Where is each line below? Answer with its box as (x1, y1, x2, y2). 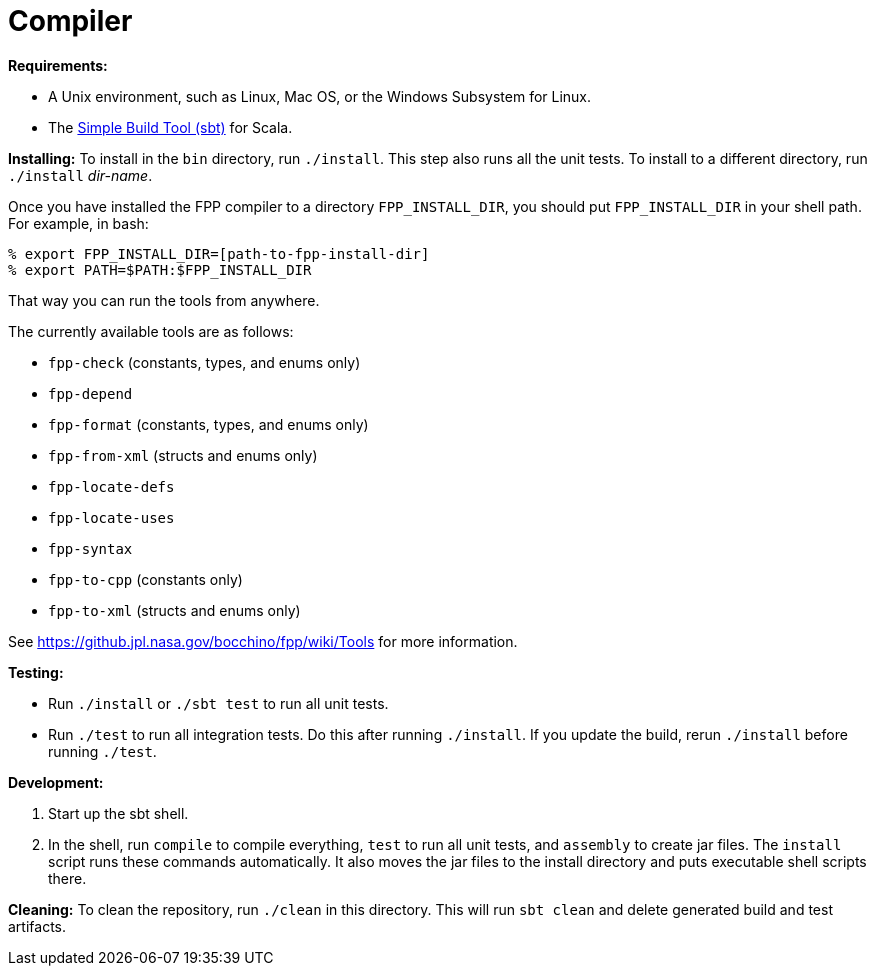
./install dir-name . (8, 166, 153, 184)
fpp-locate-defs (48, 478, 175, 495)
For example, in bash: (8, 214, 149, 232)
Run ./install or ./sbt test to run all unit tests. (48, 694, 389, 712)
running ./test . (48, 742, 157, 760)
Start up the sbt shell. (48, 804, 189, 822)
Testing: (8, 663, 64, 681)
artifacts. (8, 917, 67, 935)
